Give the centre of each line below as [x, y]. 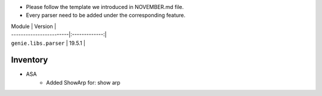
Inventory [30, 60]
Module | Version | [34, 26]
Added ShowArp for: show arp [83, 82]
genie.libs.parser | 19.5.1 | [48, 43]
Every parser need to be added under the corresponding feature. [106, 16]
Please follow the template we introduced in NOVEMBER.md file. [105, 7]
